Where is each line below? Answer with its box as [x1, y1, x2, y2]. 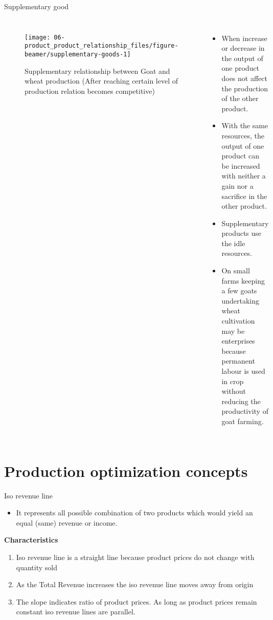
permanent [221, 355, 255, 366]
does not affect [221, 72, 267, 83]
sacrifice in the [221, 190, 267, 201]
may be [221, 325, 245, 336]
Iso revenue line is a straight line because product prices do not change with [16, 552, 255, 563]
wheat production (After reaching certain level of [25, 75, 178, 86]
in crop [221, 375, 244, 386]
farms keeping [221, 275, 265, 286]
